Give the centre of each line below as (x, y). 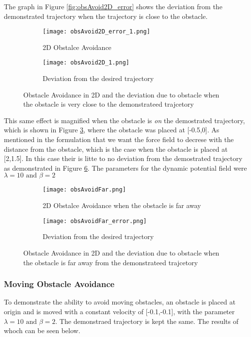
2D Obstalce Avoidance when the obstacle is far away (122, 205)
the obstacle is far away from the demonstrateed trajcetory (111, 262)
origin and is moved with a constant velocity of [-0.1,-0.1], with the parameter (119, 311)
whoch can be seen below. (42, 330)
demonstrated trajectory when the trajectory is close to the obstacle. (106, 16)
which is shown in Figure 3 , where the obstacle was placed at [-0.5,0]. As (112, 130)
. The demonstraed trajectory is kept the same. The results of (147, 321)
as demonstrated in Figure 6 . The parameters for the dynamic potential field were (125, 168)
